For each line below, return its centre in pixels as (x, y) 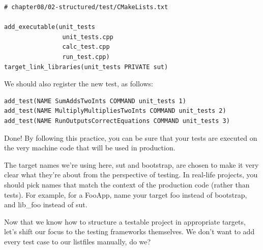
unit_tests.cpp (88, 37)
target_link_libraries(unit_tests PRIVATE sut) (86, 67)
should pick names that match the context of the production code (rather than (127, 184)
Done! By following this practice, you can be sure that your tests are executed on (131, 137)
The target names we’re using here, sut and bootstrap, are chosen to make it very (131, 164)
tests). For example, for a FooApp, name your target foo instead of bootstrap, (126, 194)
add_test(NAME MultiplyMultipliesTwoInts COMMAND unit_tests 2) (115, 111)
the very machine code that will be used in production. (90, 148)
